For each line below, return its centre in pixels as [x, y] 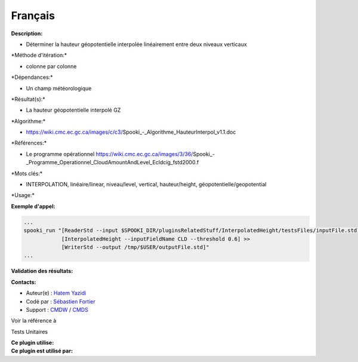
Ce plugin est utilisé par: [42, 351]
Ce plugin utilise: [33, 343]
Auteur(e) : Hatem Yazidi [56, 293]
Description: [27, 33]
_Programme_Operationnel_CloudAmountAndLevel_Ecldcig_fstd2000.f [112, 162]
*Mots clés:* [27, 173]
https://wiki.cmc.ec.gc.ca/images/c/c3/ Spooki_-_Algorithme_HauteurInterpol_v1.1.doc [131, 132]
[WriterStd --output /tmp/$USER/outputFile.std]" [135, 247]
